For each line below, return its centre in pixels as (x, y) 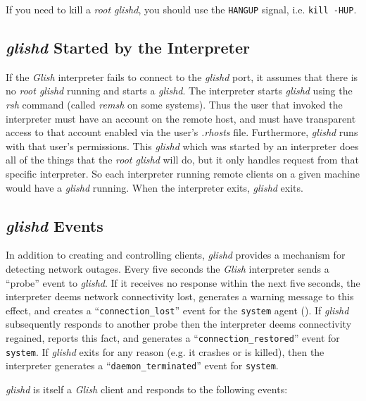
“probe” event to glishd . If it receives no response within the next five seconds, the (183, 282)
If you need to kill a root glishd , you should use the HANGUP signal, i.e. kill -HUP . (181, 9)
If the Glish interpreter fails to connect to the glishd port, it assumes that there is (182, 76)
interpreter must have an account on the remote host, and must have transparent (181, 118)
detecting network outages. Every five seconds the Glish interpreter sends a (168, 269)
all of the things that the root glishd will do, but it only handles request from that (182, 160)
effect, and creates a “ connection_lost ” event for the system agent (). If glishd (177, 310)
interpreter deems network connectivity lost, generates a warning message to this (180, 296)
